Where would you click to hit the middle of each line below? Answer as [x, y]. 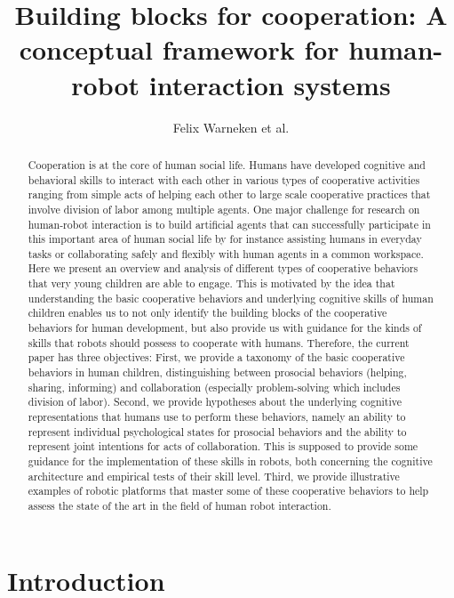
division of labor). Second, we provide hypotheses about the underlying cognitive [215, 402]
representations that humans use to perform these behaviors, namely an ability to [217, 417]
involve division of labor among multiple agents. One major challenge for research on [224, 209]
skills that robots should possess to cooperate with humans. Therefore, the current [219, 342]
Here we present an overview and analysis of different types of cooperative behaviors [223, 268]
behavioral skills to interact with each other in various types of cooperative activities [224, 179]
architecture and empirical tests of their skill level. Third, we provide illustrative [214, 476]
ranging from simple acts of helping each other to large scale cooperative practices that [229, 194]
